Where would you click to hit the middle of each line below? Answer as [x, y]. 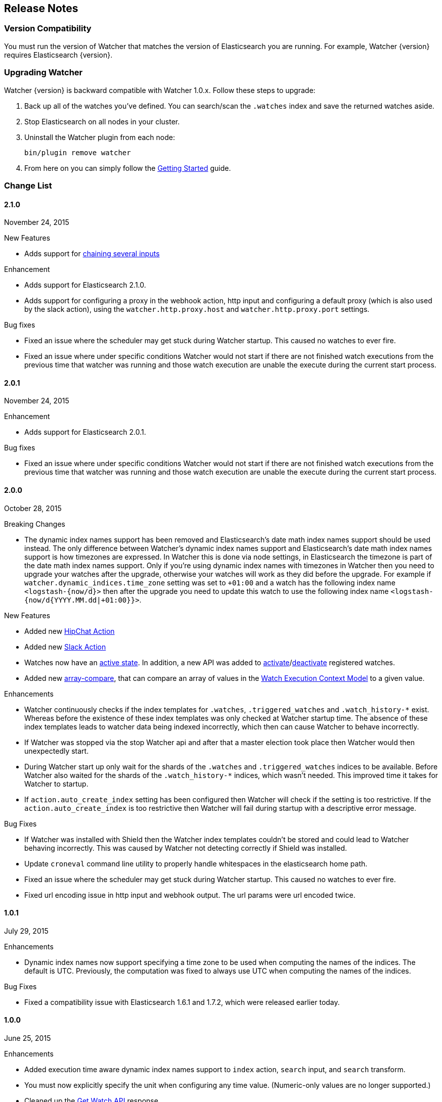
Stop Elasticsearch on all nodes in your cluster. [102, 121]
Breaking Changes [35, 524]
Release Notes [41, 8]
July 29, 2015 [26, 931]
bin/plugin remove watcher [78, 152]
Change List [28, 185]
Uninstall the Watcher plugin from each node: [100, 137]
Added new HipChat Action [70, 631]
